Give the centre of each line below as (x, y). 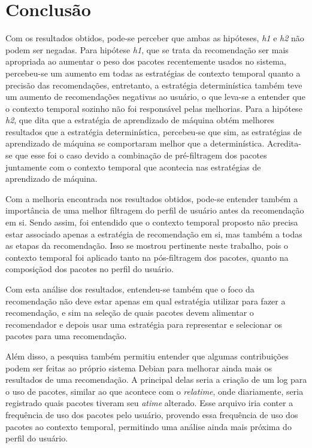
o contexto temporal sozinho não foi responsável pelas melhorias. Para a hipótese (154, 108)
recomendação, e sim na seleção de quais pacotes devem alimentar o (130, 313)
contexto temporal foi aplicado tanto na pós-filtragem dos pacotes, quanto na (147, 257)
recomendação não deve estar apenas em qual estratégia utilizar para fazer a (146, 301)
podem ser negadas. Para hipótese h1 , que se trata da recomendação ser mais (147, 49)
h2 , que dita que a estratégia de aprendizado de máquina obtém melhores (140, 120)
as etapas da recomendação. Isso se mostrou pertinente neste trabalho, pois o (147, 246)
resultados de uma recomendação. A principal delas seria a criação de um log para (156, 380)
